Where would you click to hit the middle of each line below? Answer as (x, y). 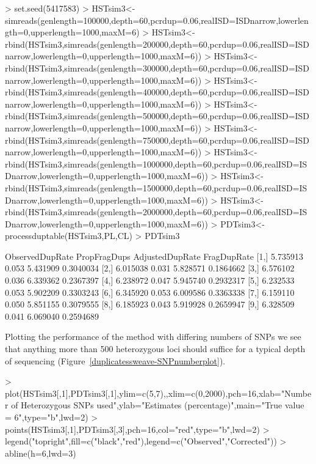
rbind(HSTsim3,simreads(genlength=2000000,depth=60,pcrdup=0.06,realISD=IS (156, 212)
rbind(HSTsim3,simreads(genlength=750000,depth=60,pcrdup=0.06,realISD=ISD (157, 140)
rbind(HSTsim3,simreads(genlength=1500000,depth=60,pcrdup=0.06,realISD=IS (156, 187)
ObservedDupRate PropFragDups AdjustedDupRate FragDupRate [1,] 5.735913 (154, 256)
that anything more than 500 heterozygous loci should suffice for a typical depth (155, 349)
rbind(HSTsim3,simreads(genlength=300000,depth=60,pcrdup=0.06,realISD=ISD (157, 68)
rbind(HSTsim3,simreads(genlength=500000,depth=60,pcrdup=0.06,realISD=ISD (157, 116)
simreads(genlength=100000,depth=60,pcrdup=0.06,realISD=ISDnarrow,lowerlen (157, 20)
